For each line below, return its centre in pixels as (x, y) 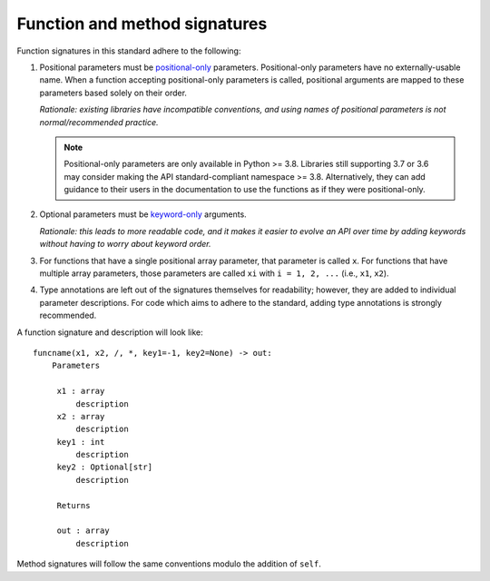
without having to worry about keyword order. (125, 244)
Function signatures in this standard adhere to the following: (129, 51)
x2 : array (81, 416)
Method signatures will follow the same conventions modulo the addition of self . (169, 564)
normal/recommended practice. (99, 122)
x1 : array (81, 391)
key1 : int (81, 442)
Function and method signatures (142, 24)
